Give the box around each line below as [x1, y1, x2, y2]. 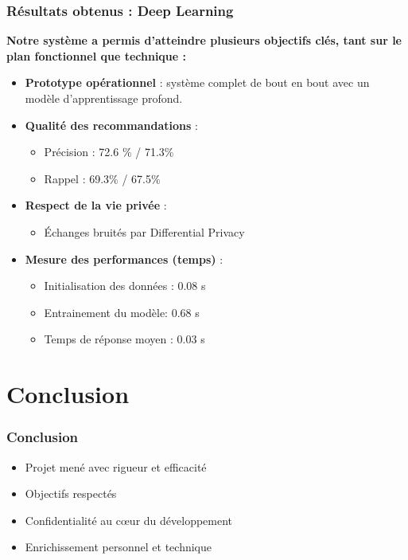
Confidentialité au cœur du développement [25, 511, 233, 528]
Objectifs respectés [25, 485, 117, 502]
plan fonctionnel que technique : [6, 47, 187, 64]
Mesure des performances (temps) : [25, 250, 223, 267]
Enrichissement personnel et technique [25, 538, 212, 555]
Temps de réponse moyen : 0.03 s [44, 331, 205, 347]
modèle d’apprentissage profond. [25, 90, 183, 106]
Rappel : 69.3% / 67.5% [44, 170, 161, 186]
